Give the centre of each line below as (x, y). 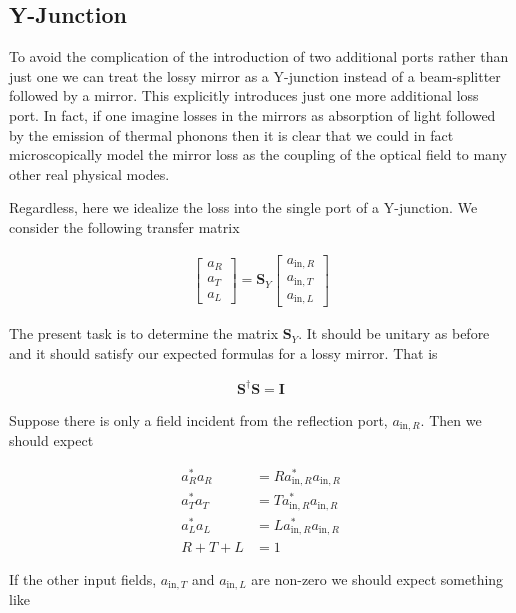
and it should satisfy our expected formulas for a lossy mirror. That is (223, 352)
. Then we (451, 419)
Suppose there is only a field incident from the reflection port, (198, 419)
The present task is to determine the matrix (144, 333)
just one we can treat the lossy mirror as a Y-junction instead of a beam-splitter (255, 75)
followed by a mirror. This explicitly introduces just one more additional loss (244, 95)
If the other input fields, (83, 578)
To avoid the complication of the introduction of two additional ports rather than (259, 56)
